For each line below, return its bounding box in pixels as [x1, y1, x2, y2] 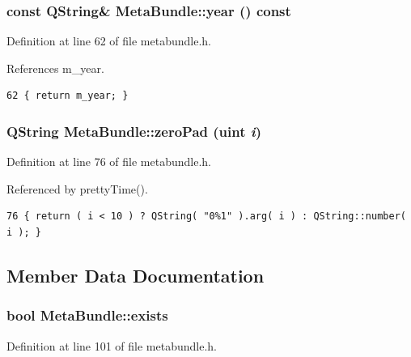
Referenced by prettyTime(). [6, 180, 148, 197]
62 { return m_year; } [6, 90, 129, 102]
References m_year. [6, 59, 104, 76]
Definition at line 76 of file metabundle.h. [6, 153, 212, 170]
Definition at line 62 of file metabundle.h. [6, 32, 212, 49]
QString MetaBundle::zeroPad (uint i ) [6, 121, 261, 141]
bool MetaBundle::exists [6, 305, 168, 325]
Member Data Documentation [6, 262, 265, 287]
